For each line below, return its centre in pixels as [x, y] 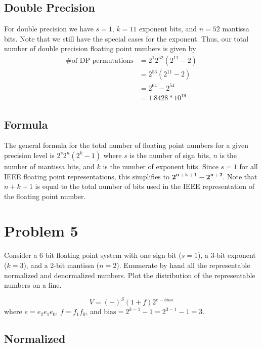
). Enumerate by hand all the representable [183, 265]
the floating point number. [45, 196]
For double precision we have [49, 29]
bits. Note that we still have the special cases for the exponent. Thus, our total [126, 38]
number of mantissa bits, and [49, 166]
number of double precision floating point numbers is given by [100, 48]
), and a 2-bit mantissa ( [61, 265]
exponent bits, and [168, 29]
